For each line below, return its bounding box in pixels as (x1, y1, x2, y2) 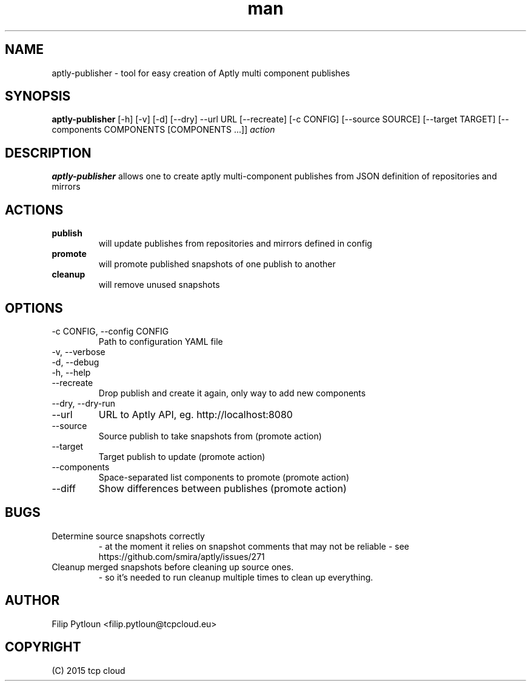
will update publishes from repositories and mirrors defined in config (98, 238, 372, 249)
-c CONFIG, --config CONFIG (52, 325, 169, 336)
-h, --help (52, 367, 91, 378)
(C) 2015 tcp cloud (52, 665, 125, 676)
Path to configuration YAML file (98, 336, 223, 347)
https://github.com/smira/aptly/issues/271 (98, 551, 265, 562)
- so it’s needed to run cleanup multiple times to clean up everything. (98, 571, 373, 582)
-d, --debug (52, 356, 99, 367)
